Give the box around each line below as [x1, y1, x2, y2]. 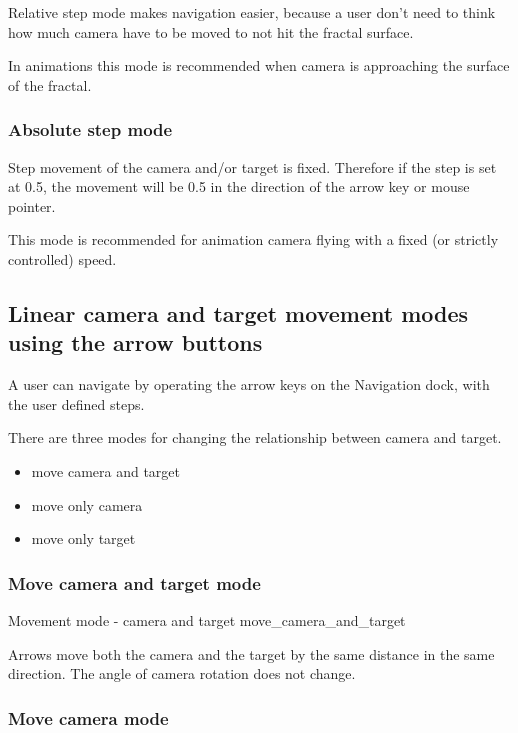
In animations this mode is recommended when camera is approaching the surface [8, 55, 510, 76]
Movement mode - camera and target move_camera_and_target [8, 609, 406, 630]
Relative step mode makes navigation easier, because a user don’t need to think [8, 2, 496, 22]
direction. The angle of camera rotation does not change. [8, 663, 356, 684]
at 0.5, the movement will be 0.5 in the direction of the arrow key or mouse [8, 176, 470, 197]
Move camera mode [8, 705, 169, 730]
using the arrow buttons [8, 327, 263, 358]
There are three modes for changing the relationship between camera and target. [8, 427, 502, 448]
